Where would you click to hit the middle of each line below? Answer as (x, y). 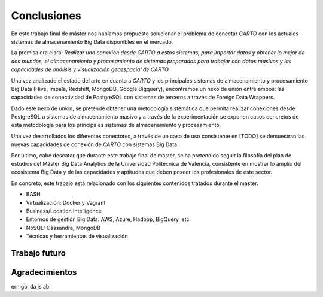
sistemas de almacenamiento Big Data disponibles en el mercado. (92, 41)
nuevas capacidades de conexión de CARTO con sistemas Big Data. (95, 144)
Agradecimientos (44, 272)
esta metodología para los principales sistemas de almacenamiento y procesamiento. (116, 125)
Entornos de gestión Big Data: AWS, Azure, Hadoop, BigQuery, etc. (109, 219)
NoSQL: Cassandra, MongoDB (63, 228)
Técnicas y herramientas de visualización (77, 236)
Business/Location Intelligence (64, 211)
